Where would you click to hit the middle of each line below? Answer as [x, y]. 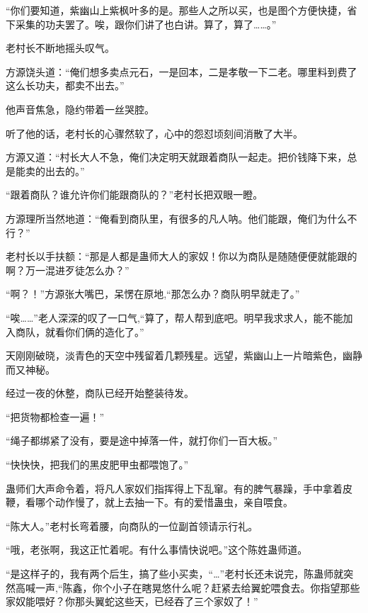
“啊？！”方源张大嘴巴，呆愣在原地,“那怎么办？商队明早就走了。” [153, 294]
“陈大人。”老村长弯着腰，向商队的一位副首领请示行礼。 [132, 525]
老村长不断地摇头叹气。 [60, 48]
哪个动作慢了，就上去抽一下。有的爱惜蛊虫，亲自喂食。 [164, 502]
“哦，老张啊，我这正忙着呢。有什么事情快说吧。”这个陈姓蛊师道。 [157, 550]
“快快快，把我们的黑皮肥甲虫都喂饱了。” [97, 465]
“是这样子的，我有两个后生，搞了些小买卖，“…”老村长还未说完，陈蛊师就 [175, 574]
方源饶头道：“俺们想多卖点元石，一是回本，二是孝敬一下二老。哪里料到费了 [182, 71]
